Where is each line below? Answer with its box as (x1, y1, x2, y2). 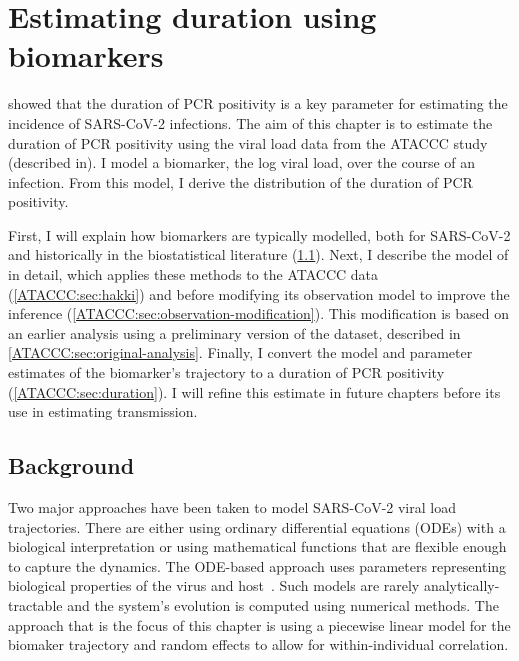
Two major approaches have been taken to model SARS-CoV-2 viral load (8, 497, 456, 518)
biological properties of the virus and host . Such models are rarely (8, 575, 420, 596)
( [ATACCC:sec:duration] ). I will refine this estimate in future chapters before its (8, 381, 501, 402)
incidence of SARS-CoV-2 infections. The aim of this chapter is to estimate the (8, 112, 493, 133)
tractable (8, 594, 63, 615)
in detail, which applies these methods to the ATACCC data (8, 264, 379, 285)
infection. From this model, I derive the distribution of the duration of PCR (8, 171, 473, 192)
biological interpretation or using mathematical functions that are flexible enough (8, 536, 507, 557)
